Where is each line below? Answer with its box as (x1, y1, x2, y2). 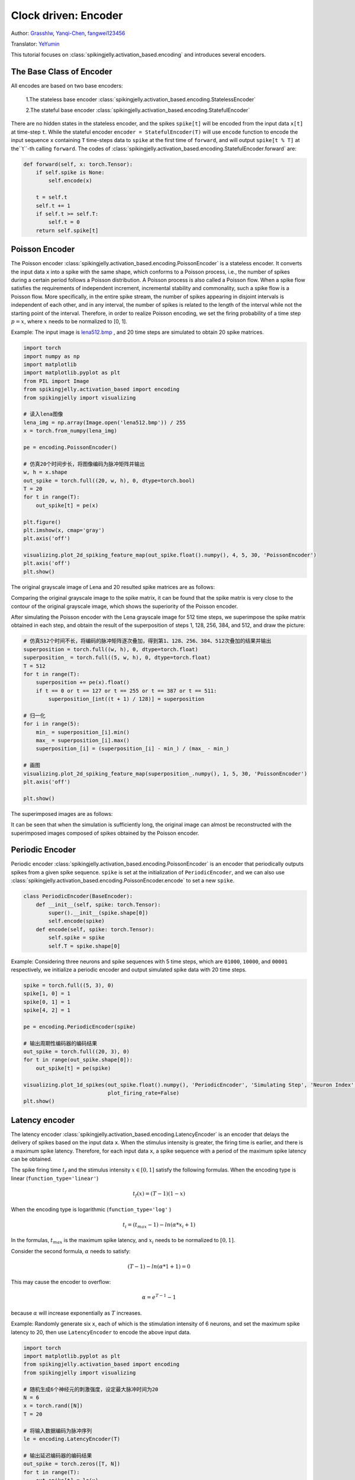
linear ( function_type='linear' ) (11, 1175, 99, 1182)
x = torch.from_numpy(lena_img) (23, 427, 118, 435)
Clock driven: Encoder (11, 9, 123, 22)
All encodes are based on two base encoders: (11, 82, 124, 89)
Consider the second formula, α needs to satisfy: (11, 1247, 131, 1254)
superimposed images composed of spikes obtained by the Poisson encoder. (11, 829, 199, 836)
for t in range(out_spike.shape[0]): (23, 1057, 133, 1063)
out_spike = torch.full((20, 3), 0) (23, 1048, 130, 1055)
